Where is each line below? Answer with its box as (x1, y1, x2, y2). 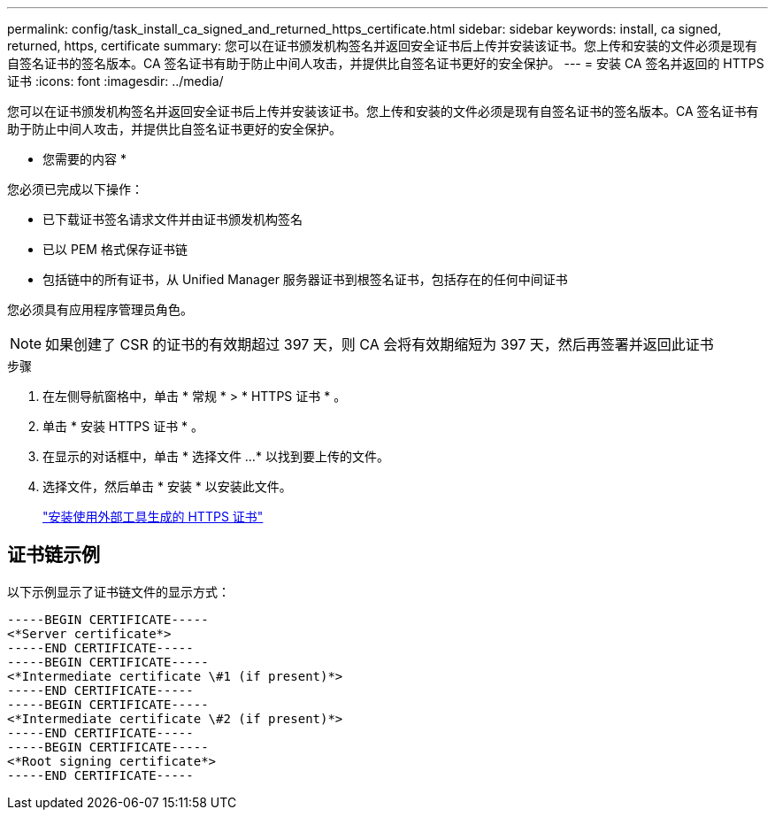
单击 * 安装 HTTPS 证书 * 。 (42, 419, 204, 434)
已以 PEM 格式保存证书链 (42, 242, 188, 257)
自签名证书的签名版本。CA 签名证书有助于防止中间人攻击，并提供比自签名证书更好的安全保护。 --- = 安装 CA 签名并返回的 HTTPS (7, 56, 764, 71)
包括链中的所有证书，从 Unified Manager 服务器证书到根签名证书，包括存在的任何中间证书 (42, 272, 568, 287)
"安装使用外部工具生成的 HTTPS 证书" (42, 509, 264, 524)
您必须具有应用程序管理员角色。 (7, 302, 193, 317)
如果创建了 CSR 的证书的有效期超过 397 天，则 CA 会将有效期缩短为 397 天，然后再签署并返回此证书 (45, 335, 714, 353)
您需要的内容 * (42, 151, 127, 166)
